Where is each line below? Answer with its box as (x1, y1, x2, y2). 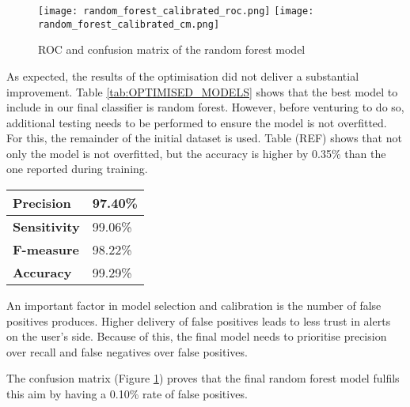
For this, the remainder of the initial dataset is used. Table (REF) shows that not (6, 130, 402, 146)
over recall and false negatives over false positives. (6, 343, 248, 360)
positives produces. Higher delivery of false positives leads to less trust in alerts (6, 312, 391, 329)
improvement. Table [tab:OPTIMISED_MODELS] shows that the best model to (6, 83, 398, 100)
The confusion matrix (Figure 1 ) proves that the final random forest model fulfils (6, 370, 400, 386)
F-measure (13, 240, 79, 259)
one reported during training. (6, 160, 148, 177)
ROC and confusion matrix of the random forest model (38, 41, 306, 58)
